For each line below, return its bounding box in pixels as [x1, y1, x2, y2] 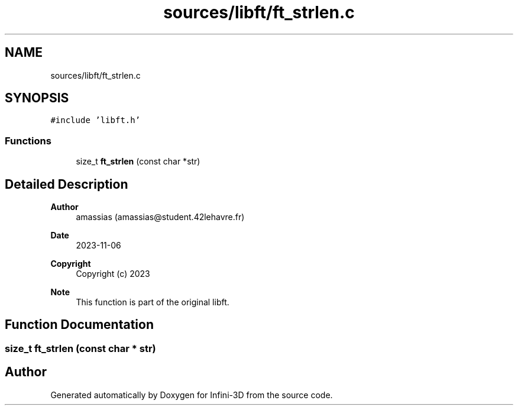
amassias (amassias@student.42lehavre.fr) [76, 212, 245, 222]
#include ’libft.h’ [50, 115, 141, 125]
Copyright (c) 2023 [76, 269, 150, 279]
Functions [5, 134, 51, 147]
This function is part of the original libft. [76, 297, 229, 308]
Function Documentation [5, 317, 154, 332]
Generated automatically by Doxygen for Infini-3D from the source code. [50, 389, 333, 400]
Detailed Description [5, 176, 128, 192]
